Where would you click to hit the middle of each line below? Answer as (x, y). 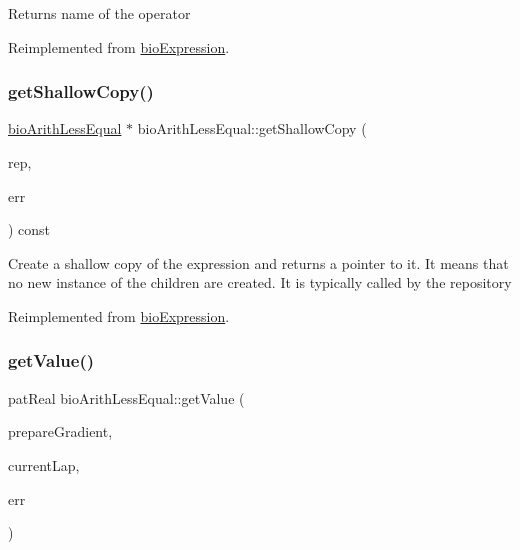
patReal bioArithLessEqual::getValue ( (126, 397)
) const (29, 229)
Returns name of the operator (99, 13)
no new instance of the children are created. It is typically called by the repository (260, 282)
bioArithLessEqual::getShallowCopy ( (252, 128)
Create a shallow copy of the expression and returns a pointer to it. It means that (258, 262)
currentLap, (44, 464)
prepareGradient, (60, 431)
